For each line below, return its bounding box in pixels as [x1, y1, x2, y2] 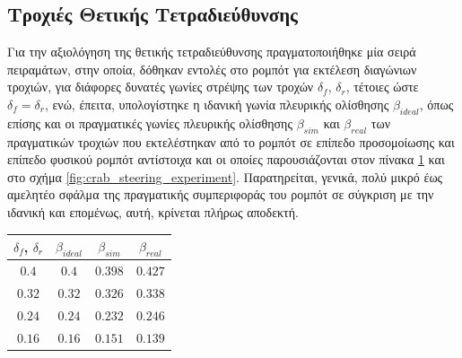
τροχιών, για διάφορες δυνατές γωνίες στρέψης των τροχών [7, 77, 314, 96]
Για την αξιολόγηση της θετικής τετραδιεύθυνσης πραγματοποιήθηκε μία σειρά [7, 42, 416, 61]
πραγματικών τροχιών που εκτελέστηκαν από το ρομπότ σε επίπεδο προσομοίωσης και [7, 132, 455, 151]
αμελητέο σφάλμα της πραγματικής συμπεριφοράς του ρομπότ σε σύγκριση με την [7, 185, 434, 204]
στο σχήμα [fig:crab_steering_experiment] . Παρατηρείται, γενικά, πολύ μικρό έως [7, 167, 443, 186]
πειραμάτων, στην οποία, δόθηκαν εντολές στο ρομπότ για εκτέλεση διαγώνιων [7, 59, 417, 78]
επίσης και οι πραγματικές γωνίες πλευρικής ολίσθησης [7, 113, 292, 132]
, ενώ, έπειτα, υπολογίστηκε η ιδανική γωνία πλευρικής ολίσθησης [44, 94, 389, 113]
